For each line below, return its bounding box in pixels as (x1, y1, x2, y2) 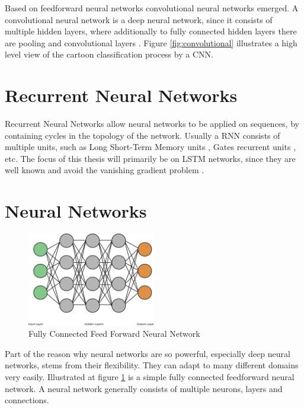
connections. (5, 394, 49, 406)
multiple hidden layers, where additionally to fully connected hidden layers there (5, 25, 297, 37)
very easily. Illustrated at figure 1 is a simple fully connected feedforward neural (5, 371, 295, 383)
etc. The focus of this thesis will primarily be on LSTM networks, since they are (5, 152, 296, 164)
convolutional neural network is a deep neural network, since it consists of (5, 13, 273, 26)
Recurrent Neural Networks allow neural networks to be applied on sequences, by (5, 117, 299, 130)
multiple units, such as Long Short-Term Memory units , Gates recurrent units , (5, 141, 296, 153)
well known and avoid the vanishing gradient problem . (5, 164, 204, 176)
